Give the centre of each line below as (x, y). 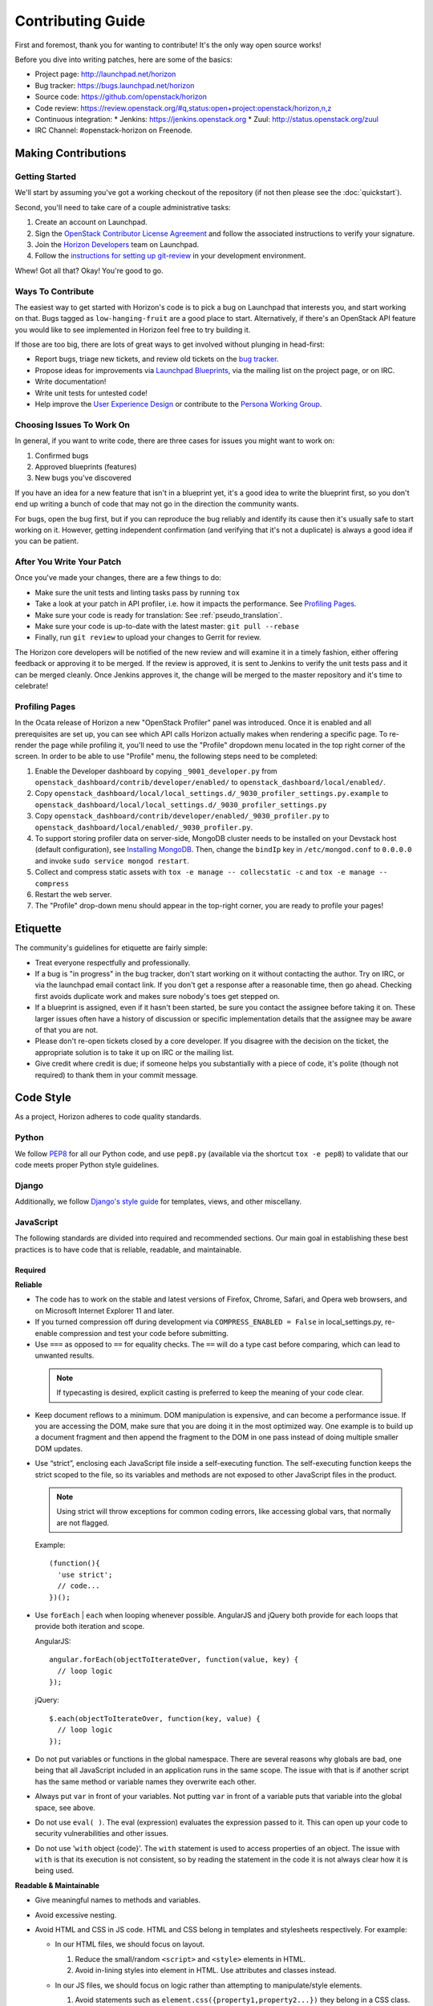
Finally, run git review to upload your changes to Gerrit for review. (148, 637)
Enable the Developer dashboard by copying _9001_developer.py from (156, 771)
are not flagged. (83, 1523)
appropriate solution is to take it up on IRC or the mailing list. (134, 1052)
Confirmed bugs (62, 455)
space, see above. (65, 1807)
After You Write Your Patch (68, 562)
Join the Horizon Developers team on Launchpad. (117, 244)
